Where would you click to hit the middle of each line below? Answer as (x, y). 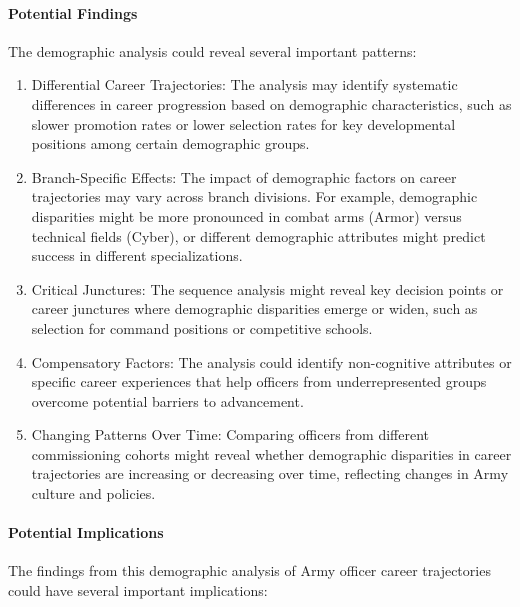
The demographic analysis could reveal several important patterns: (212, 50)
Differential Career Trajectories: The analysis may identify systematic (244, 84)
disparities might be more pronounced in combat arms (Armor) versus (246, 215)
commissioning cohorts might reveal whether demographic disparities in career (271, 453)
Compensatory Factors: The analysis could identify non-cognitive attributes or (271, 361)
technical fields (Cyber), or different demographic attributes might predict (258, 235)
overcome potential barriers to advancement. (167, 400)
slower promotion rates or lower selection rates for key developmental (243, 123)
